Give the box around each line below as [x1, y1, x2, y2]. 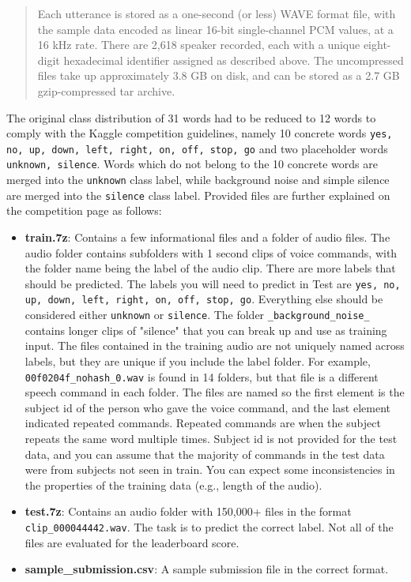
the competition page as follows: [6, 202, 162, 219]
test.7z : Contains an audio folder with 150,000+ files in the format [25, 503, 352, 520]
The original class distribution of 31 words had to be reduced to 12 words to [6, 109, 376, 126]
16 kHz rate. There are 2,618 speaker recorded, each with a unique [37, 36, 360, 53]
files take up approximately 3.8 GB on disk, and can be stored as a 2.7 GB [37, 67, 400, 84]
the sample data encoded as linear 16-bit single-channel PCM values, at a [37, 21, 394, 37]
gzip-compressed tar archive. [37, 82, 175, 99]
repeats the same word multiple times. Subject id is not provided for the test [25, 430, 398, 446]
